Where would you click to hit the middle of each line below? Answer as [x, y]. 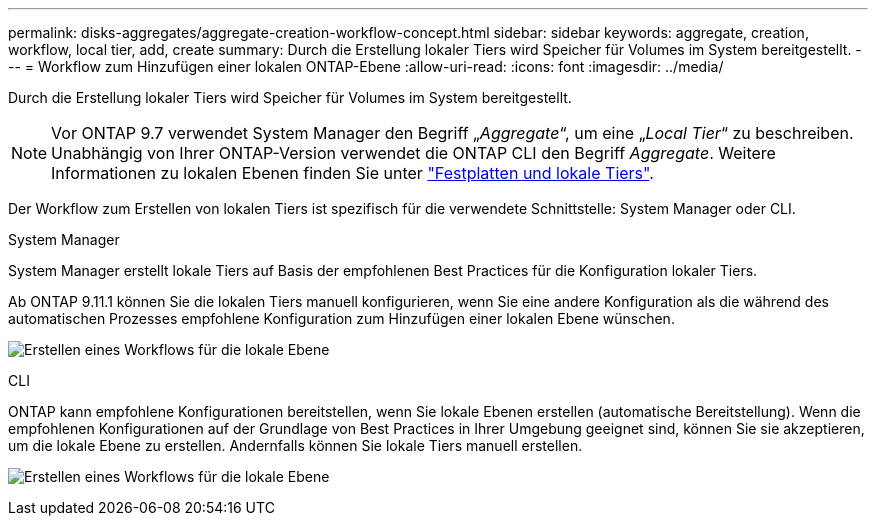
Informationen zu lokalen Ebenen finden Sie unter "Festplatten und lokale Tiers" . [352, 173]
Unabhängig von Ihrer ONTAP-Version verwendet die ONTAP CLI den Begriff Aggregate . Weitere [413, 153]
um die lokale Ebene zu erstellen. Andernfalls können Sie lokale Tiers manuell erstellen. [295, 445]
